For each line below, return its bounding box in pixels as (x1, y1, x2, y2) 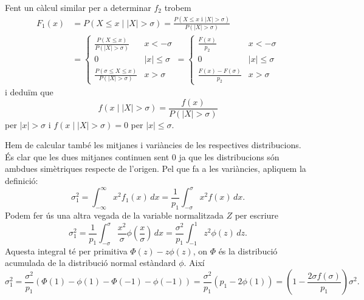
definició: (5, 174, 38, 187)
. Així (184, 256, 205, 269)
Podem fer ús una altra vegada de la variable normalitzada (5, 208, 224, 221)
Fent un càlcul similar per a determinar (5, 1, 151, 13)
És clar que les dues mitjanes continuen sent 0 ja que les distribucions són (5, 150, 280, 163)
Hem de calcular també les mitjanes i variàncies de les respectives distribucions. (5, 138, 301, 151)
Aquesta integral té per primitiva (5, 244, 128, 257)
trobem (164, 1, 191, 13)
